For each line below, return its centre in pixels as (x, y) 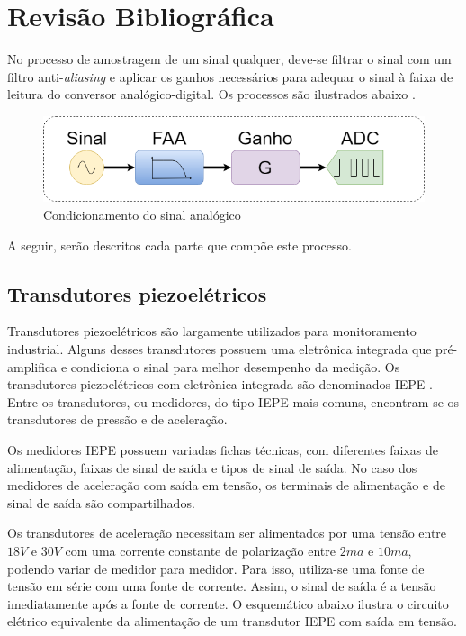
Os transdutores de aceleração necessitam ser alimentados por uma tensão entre (227, 533)
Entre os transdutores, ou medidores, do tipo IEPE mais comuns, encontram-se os (233, 401)
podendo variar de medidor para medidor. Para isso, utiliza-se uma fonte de (216, 568)
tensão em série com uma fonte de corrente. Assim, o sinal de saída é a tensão (222, 586)
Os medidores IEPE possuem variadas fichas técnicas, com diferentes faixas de (223, 450)
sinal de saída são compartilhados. (101, 502)
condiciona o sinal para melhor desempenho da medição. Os (235, 366)
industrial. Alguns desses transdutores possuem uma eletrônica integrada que (220, 349)
